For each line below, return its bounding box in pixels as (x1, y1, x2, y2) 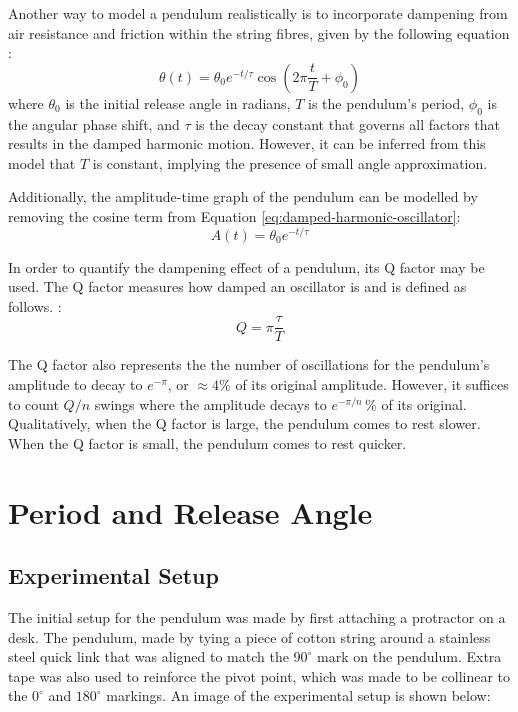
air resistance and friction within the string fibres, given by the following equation (8, 22, 510, 43)
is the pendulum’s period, (308, 92, 465, 113)
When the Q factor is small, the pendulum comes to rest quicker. (8, 432, 407, 453)
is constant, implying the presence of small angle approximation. (92, 152, 488, 173)
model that (8, 152, 76, 173)
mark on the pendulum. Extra (317, 646, 502, 667)
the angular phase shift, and (8, 113, 180, 134)
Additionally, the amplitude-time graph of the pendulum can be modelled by (8, 186, 478, 207)
